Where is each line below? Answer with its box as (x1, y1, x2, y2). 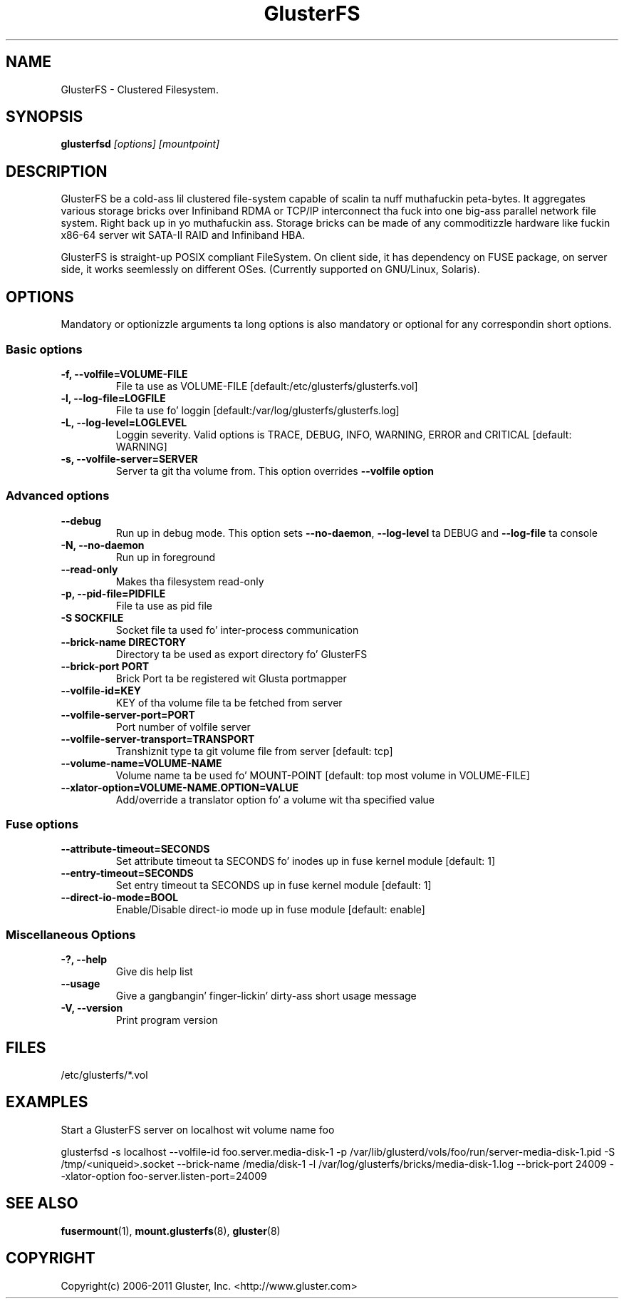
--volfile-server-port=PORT (61, 708, 195, 721)
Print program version (115, 1014, 218, 1027)
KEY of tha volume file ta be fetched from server (115, 696, 343, 709)
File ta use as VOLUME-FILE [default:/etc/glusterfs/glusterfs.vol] (115, 379, 418, 392)
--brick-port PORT (61, 659, 150, 672)
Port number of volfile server (115, 720, 251, 733)
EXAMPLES (6, 1093, 88, 1112)
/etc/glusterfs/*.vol (61, 1068, 148, 1081)
